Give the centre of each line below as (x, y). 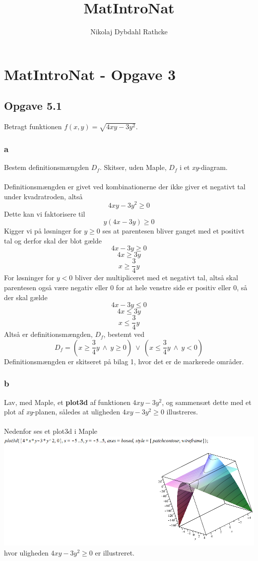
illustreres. (182, 412)
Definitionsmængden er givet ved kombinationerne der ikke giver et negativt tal (125, 187)
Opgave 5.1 (33, 106)
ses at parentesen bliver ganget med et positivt (173, 231)
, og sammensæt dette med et (207, 402)
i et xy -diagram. (204, 167)
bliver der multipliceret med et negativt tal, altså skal (157, 278)
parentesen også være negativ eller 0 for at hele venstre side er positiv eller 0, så (126, 287)
